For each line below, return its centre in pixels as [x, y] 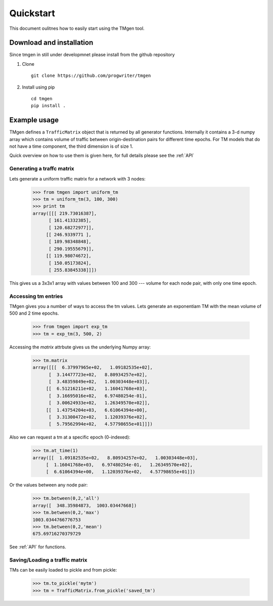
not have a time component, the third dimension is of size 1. [71, 146]
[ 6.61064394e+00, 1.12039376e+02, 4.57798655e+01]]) [121, 472]
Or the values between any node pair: [49, 485]
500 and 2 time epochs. [34, 313]
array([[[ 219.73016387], [65, 213]
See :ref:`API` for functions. [38, 547]
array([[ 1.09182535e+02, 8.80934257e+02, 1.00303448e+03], [115, 458]
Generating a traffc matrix [42, 168]
